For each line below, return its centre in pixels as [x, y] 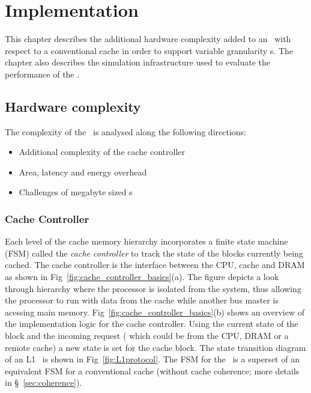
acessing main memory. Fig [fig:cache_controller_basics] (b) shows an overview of [155, 312]
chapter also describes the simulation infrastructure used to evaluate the [138, 62]
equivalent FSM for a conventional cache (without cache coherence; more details [152, 370]
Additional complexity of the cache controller [102, 152]
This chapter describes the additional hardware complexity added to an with [148, 39]
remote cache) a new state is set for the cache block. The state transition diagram [155, 347]
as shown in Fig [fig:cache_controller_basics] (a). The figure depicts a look [142, 277]
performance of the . [42, 74]
